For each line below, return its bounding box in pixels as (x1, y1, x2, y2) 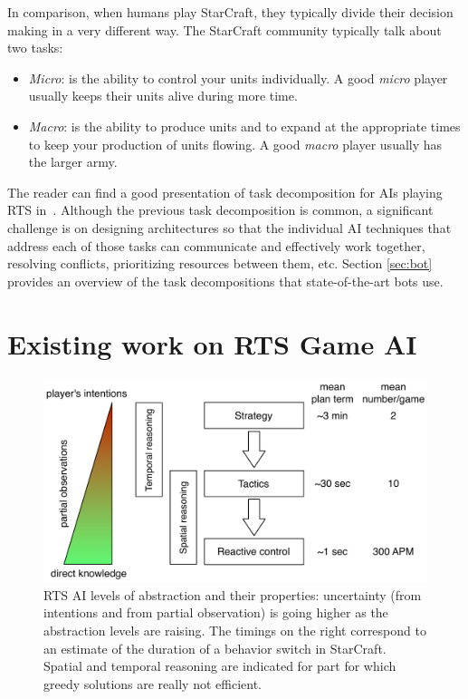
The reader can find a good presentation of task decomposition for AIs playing (7, 182, 443, 201)
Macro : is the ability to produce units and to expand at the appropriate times (28, 116, 461, 135)
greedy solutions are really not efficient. (43, 674, 262, 693)
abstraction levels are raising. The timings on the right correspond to (43, 621, 426, 640)
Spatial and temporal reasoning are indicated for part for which (43, 656, 396, 675)
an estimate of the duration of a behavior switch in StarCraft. (43, 638, 387, 657)
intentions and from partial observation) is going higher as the (43, 603, 388, 622)
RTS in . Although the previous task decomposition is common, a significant (7, 200, 434, 219)
